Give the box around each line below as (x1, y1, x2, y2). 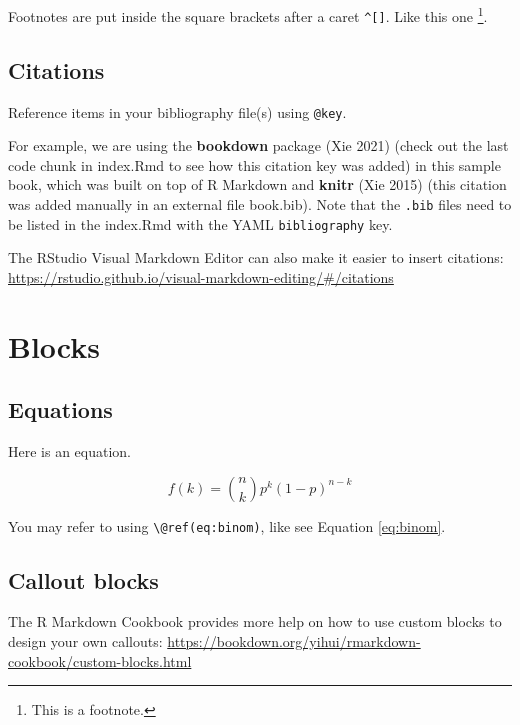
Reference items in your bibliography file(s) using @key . (8, 101, 347, 122)
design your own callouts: (8, 631, 163, 652)
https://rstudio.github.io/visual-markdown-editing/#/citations (8, 266, 394, 287)
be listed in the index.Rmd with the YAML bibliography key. (8, 213, 393, 234)
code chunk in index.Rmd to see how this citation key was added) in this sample (8, 154, 501, 175)
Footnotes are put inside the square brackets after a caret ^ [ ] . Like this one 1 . (8, 3, 488, 26)
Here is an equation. (8, 441, 132, 462)
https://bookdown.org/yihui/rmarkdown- (167, 631, 421, 652)
